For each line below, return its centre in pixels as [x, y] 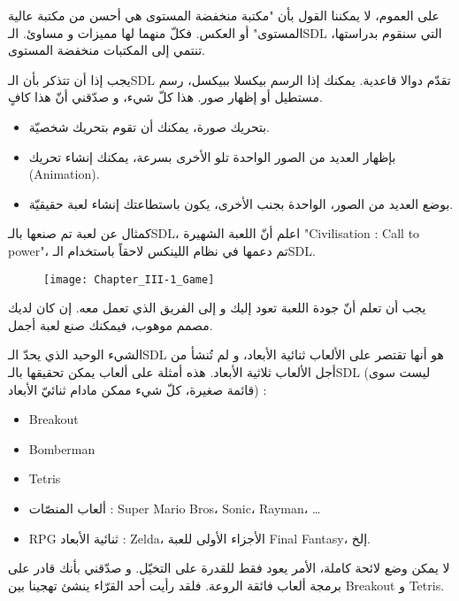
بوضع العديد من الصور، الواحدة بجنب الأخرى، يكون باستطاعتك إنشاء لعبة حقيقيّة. [241, 203]
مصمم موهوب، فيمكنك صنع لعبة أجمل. [111, 324]
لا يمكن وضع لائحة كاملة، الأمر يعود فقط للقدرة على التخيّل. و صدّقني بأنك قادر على [229, 568]
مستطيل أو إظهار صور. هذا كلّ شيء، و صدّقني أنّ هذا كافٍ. [165, 97]
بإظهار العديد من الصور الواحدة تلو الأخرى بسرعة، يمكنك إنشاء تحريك [212, 156]
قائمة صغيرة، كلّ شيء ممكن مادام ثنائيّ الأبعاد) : [138, 389]
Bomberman [62, 448]
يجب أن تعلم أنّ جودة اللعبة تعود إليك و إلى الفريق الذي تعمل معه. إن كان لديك [217, 308]
